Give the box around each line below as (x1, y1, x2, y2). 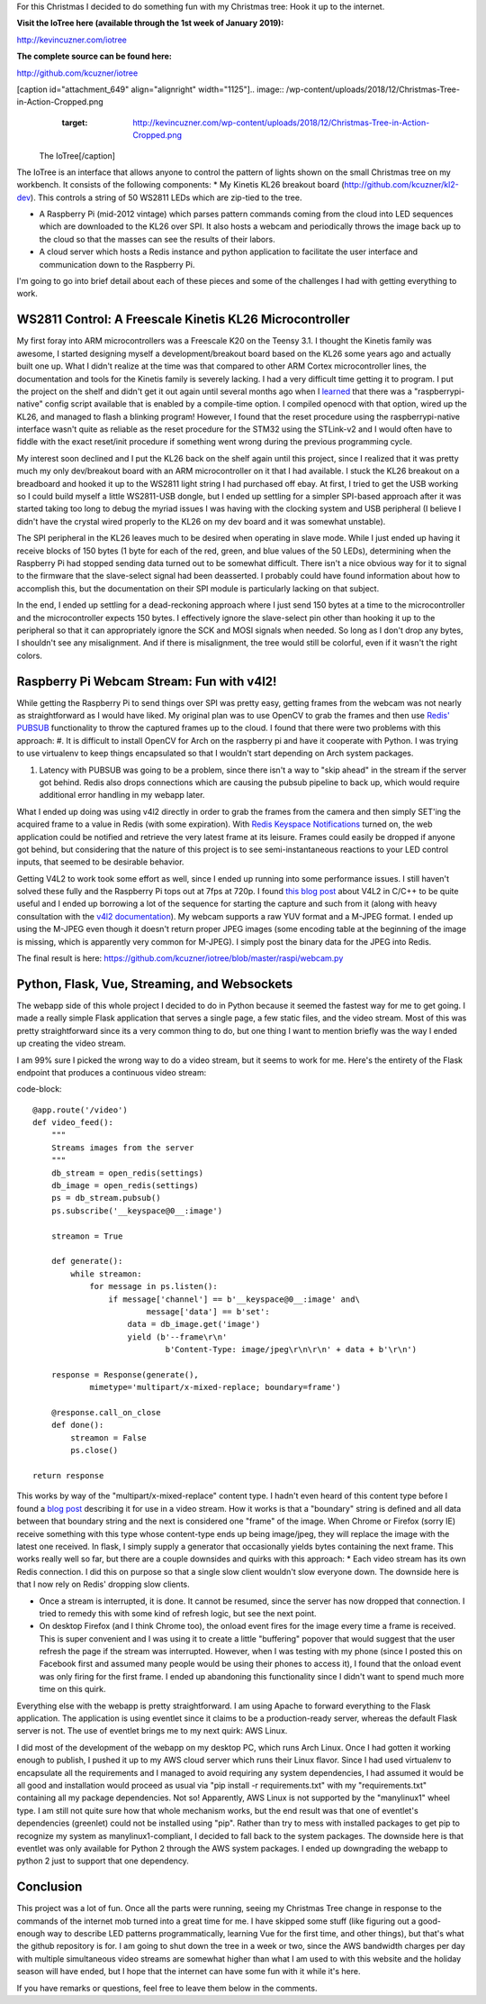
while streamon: (70, 1268, 142, 1279)
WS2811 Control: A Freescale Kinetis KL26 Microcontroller (16, 312, 350, 327)
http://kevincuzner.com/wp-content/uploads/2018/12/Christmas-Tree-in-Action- (132, 117, 430, 128)
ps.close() (70, 1445, 119, 1456)
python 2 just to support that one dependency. (16, 1855, 189, 1866)
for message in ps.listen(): (89, 1281, 218, 1292)
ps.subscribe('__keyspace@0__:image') (50, 1205, 223, 1216)
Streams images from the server (50, 1142, 194, 1153)
